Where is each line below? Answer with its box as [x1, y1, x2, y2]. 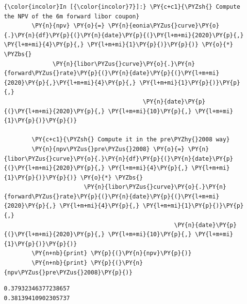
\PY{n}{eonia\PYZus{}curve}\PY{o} [108, 22, 219, 30]
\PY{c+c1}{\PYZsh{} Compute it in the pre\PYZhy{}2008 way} [32, 136, 230, 143]
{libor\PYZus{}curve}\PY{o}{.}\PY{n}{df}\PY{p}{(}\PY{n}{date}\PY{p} [4, 155, 233, 162]
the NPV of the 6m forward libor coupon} [4, 13, 140, 20]
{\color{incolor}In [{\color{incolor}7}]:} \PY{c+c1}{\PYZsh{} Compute [4, 3, 240, 10]
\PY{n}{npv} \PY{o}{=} [32, 22, 105, 30]
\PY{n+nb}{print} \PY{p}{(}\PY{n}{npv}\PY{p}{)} [32, 250, 192, 257]
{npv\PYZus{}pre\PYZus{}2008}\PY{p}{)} [4, 269, 132, 276]
